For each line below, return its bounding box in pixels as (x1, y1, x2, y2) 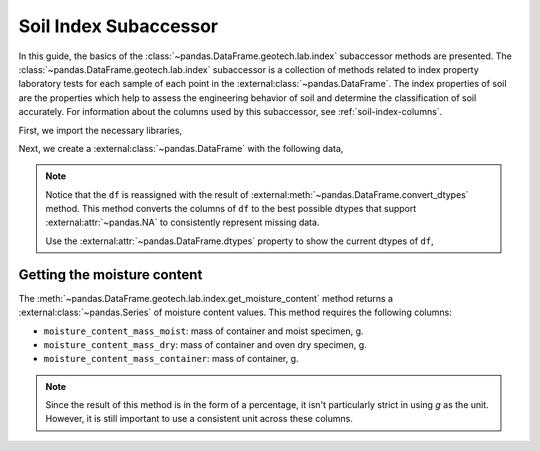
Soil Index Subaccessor (18, 15, 219, 37)
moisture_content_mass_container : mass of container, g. (43, 353, 299, 365)
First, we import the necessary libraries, (18, 124, 183, 136)
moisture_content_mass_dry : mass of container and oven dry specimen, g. (43, 338, 367, 350)
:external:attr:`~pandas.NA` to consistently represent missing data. (45, 216, 320, 229)
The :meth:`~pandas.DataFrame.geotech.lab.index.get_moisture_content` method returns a (18, 292, 394, 304)
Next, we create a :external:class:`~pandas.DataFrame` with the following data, (18, 142, 344, 154)
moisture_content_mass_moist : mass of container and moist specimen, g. (43, 325, 364, 337)
